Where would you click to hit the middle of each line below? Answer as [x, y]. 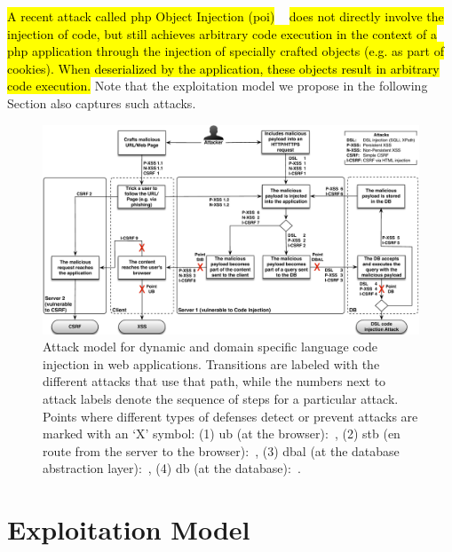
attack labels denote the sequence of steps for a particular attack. [221, 398]
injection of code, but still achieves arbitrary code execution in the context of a [222, 33]
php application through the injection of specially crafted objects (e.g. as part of [226, 51]
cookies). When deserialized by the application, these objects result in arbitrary [223, 68]
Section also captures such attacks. [102, 103]
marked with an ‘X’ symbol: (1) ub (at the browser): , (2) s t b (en [222, 434]
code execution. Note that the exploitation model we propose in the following [218, 86]
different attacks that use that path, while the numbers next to [214, 381]
